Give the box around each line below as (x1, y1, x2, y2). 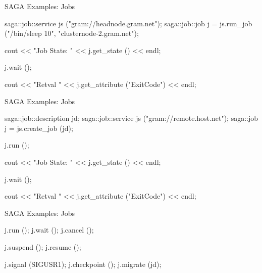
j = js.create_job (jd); (5, 122, 73, 133)
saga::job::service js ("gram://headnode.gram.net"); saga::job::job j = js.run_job (5, 18, 252, 28)
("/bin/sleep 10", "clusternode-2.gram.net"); (5, 28, 139, 38)
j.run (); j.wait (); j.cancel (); (5, 224, 94, 235)
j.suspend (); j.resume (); (5, 241, 81, 252)
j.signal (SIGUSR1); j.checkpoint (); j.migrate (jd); (5, 258, 162, 269)
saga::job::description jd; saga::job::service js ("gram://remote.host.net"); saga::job (5, 113, 258, 123)
